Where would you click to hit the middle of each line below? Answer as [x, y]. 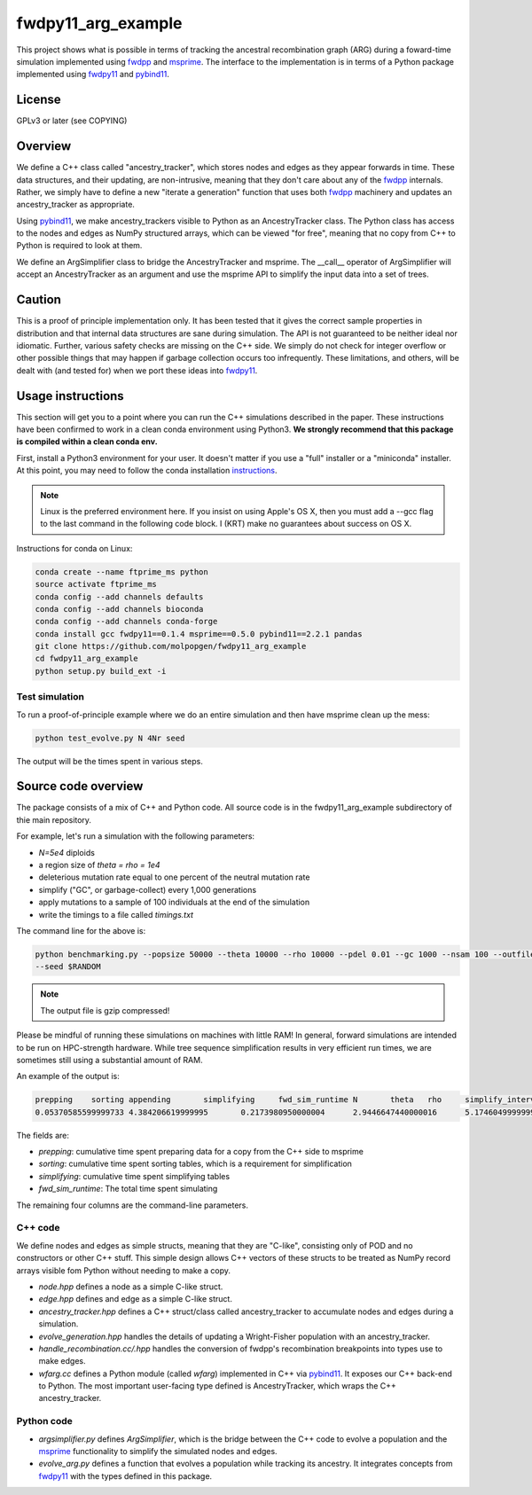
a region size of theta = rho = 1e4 [99, 865]
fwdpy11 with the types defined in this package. [125, 1475]
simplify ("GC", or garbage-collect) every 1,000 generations [148, 889]
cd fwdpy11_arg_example [87, 659]
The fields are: [43, 1135]
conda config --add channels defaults [119, 597]
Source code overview [80, 786]
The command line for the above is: [81, 931]
